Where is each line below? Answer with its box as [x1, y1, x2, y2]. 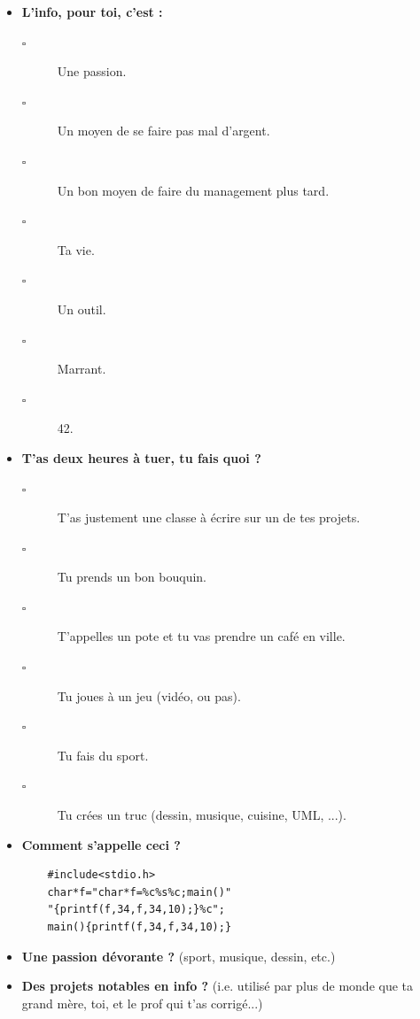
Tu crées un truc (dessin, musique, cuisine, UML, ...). [57, 806, 346, 824]
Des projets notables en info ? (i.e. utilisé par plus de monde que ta [21, 977, 414, 995]
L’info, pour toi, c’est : [21, 3, 163, 20]
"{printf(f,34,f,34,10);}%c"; [47, 903, 225, 916]
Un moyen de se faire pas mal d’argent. [57, 121, 270, 140]
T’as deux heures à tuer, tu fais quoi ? [21, 448, 261, 467]
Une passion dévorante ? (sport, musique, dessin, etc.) [21, 946, 336, 965]
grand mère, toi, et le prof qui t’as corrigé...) [21, 993, 263, 1012]
